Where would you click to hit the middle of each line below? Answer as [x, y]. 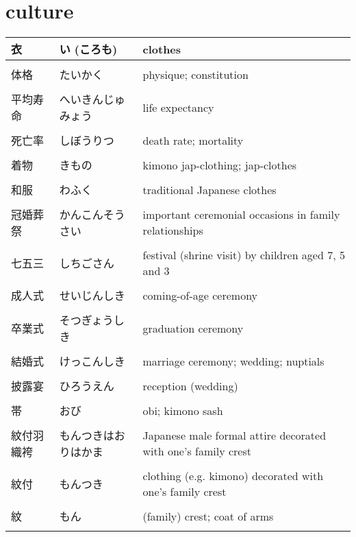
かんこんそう [92, 215]
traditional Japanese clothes [209, 189]
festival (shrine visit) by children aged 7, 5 [244, 255]
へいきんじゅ [92, 99]
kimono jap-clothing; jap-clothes [220, 165]
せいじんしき [92, 296]
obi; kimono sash [183, 410]
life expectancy [178, 107]
